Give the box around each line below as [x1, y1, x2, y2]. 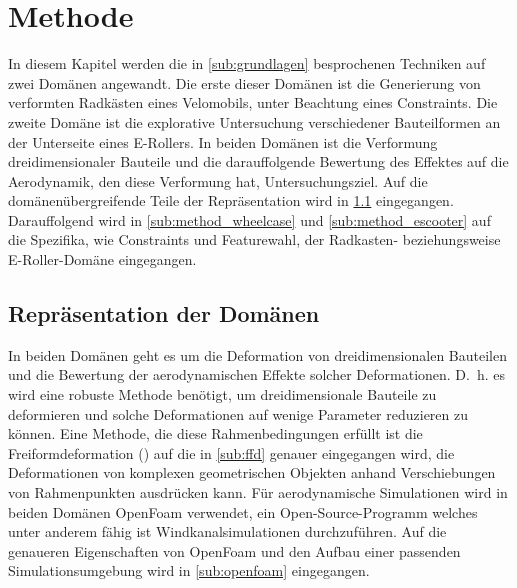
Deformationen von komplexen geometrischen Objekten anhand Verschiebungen [8, 462, 496, 483]
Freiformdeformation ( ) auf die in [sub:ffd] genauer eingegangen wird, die [8, 442, 455, 463]
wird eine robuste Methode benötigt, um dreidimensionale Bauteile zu [8, 384, 437, 405]
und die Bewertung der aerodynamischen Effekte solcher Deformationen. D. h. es [8, 364, 506, 385]
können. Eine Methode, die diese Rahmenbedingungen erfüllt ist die [8, 423, 423, 444]
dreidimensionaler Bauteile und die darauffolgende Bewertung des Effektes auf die [8, 151, 509, 172]
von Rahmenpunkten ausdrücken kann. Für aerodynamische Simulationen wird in [8, 482, 508, 503]
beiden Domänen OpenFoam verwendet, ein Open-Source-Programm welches [8, 501, 478, 522]
